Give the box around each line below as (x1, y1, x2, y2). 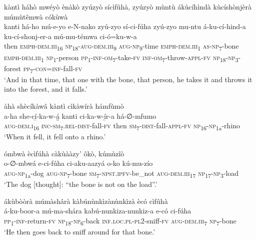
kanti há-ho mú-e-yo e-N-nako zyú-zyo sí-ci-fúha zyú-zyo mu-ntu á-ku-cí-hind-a (4, 21, 246, 32)
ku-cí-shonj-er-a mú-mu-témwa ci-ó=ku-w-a (4, 31, 137, 41)
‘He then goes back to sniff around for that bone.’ (4, 226, 155, 237)
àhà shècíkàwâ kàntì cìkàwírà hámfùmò (4, 100, 124, 111)
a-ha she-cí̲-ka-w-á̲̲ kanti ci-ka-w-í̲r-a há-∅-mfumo (4, 110, 156, 121)
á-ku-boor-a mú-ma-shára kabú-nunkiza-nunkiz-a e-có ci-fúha (4, 205, 191, 216)
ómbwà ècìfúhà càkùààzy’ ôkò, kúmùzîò (4, 148, 124, 158)
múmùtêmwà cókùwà (4, 11, 68, 22)
